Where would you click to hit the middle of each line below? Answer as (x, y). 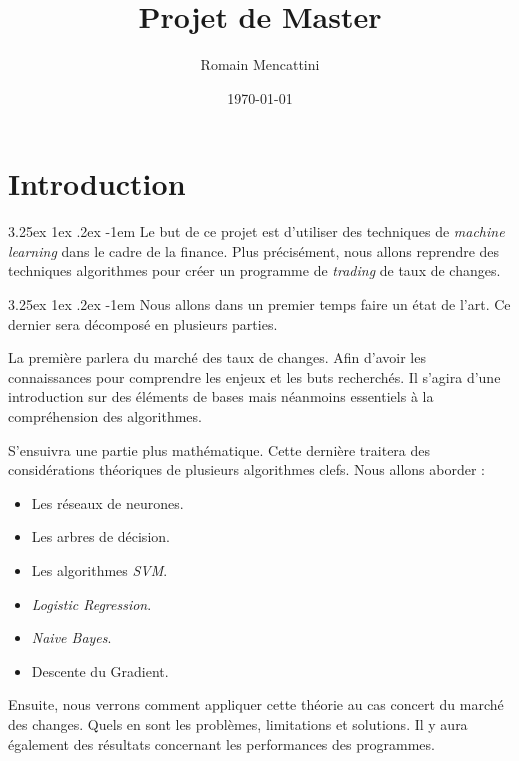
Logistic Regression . (91, 603)
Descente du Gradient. (100, 670)
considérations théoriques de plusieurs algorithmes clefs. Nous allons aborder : (246, 469)
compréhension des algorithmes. (105, 416)
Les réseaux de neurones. (107, 502)
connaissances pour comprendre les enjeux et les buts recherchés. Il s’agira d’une (254, 376)
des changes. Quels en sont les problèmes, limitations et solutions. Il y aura (238, 723)
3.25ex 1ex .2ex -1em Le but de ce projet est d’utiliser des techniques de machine (256, 231)
